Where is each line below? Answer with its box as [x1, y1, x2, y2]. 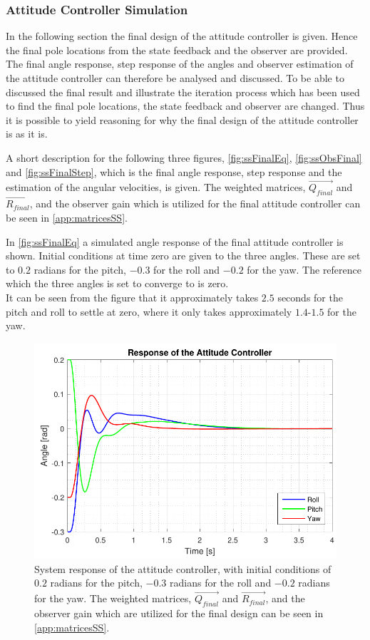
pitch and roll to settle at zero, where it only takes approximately [6, 304, 292, 319]
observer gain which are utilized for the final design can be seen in [34, 605, 324, 620]
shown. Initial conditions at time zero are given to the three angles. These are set [6, 248, 361, 263]
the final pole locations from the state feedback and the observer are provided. [6, 42, 348, 57]
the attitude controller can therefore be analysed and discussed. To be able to [6, 71, 344, 85]
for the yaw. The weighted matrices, [34, 591, 192, 606]
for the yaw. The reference [247, 262, 362, 277]
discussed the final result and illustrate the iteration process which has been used [6, 84, 360, 99]
